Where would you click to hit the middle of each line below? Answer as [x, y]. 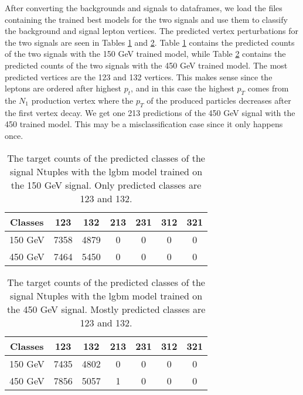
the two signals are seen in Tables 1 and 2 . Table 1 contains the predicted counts [150, 42]
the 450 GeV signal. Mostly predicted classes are [106, 309]
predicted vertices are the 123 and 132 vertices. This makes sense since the [139, 76]
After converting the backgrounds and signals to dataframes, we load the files [144, 8]
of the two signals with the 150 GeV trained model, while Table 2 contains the [145, 54]
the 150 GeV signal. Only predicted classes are [106, 185]
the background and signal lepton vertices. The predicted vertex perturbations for [152, 31]
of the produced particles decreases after [219, 100]
